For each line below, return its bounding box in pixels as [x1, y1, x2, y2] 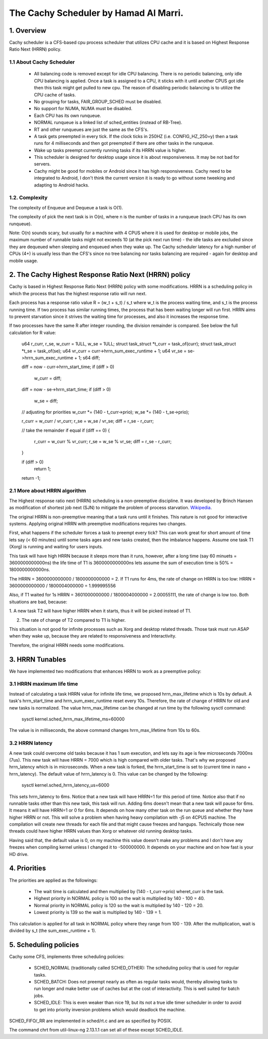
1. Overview [9, 26, 47, 35]
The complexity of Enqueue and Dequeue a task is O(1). [9, 204, 124, 210]
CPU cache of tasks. [34, 92, 76, 98]
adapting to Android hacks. [34, 182, 89, 188]
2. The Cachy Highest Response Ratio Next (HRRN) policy [9, 270, 191, 279]
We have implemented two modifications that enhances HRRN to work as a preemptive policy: [9, 668, 201, 674]
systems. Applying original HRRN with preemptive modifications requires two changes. [9, 520, 187, 526]
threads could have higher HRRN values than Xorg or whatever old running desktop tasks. [9, 828, 193, 834]
